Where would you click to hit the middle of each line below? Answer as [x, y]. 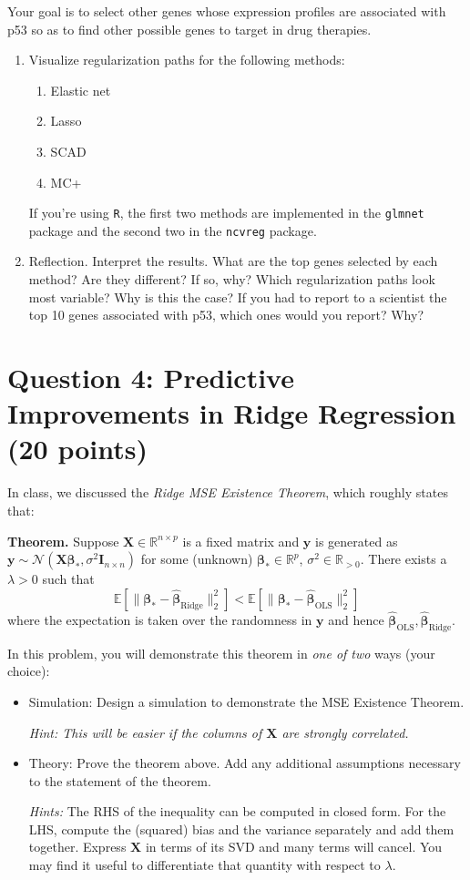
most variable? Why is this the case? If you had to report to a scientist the [238, 297]
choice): [29, 671]
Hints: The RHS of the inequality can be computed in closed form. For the [237, 811]
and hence [356, 619]
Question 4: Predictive [151, 378]
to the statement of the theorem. [120, 780]
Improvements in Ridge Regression [232, 413]
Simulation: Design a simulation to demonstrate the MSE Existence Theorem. [246, 701]
